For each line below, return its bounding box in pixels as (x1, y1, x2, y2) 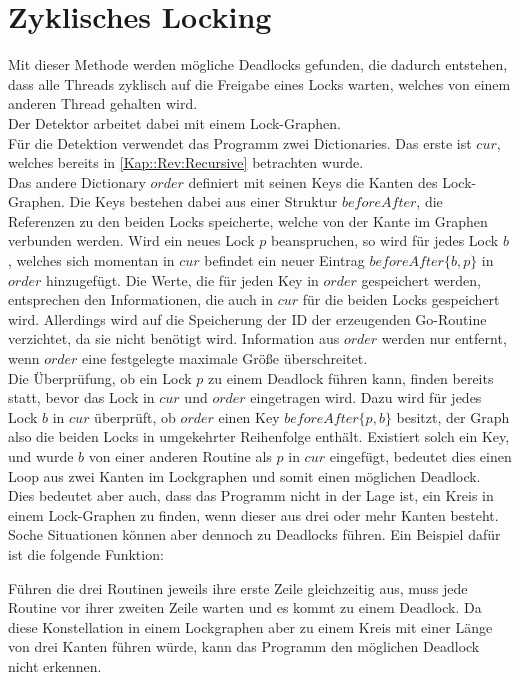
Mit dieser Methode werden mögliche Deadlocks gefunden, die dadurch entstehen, (8, 54, 508, 75)
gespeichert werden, (361, 269, 481, 290)
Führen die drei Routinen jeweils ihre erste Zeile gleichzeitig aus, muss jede (8, 577, 468, 598)
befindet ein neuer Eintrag (204, 250, 365, 271)
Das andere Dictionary (8, 171, 146, 192)
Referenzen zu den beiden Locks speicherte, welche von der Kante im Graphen (8, 210, 488, 231)
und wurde (8, 446, 74, 466)
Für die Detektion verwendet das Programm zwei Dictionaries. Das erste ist (8, 132, 472, 153)
